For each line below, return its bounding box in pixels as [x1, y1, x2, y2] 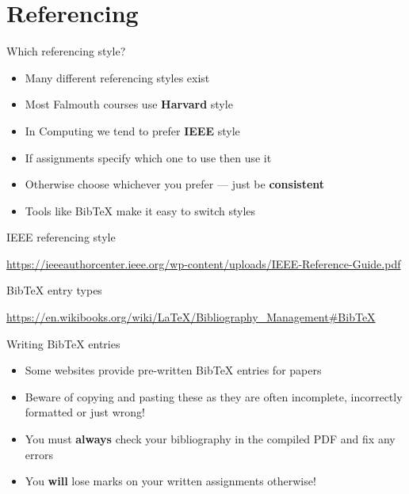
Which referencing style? [6, 43, 126, 59]
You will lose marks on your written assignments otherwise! [25, 473, 316, 489]
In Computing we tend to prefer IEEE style [25, 122, 240, 139]
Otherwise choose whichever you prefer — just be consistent [25, 176, 325, 192]
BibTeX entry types [6, 282, 102, 298]
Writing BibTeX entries [6, 335, 120, 351]
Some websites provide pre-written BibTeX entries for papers [25, 362, 322, 378]
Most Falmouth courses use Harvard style [25, 96, 233, 112]
